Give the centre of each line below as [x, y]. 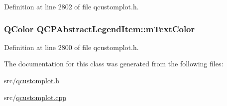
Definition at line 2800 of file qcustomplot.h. [71, 47]
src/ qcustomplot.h [32, 80]
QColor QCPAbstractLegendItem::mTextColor [100, 28]
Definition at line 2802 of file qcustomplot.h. [71, 6]
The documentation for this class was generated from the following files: [114, 64]
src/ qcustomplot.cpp [35, 97]
